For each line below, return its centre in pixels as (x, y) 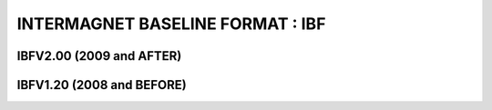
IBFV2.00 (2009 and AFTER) (99, 56)
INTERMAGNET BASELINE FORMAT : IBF (171, 24)
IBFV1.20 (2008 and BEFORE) (102, 85)
